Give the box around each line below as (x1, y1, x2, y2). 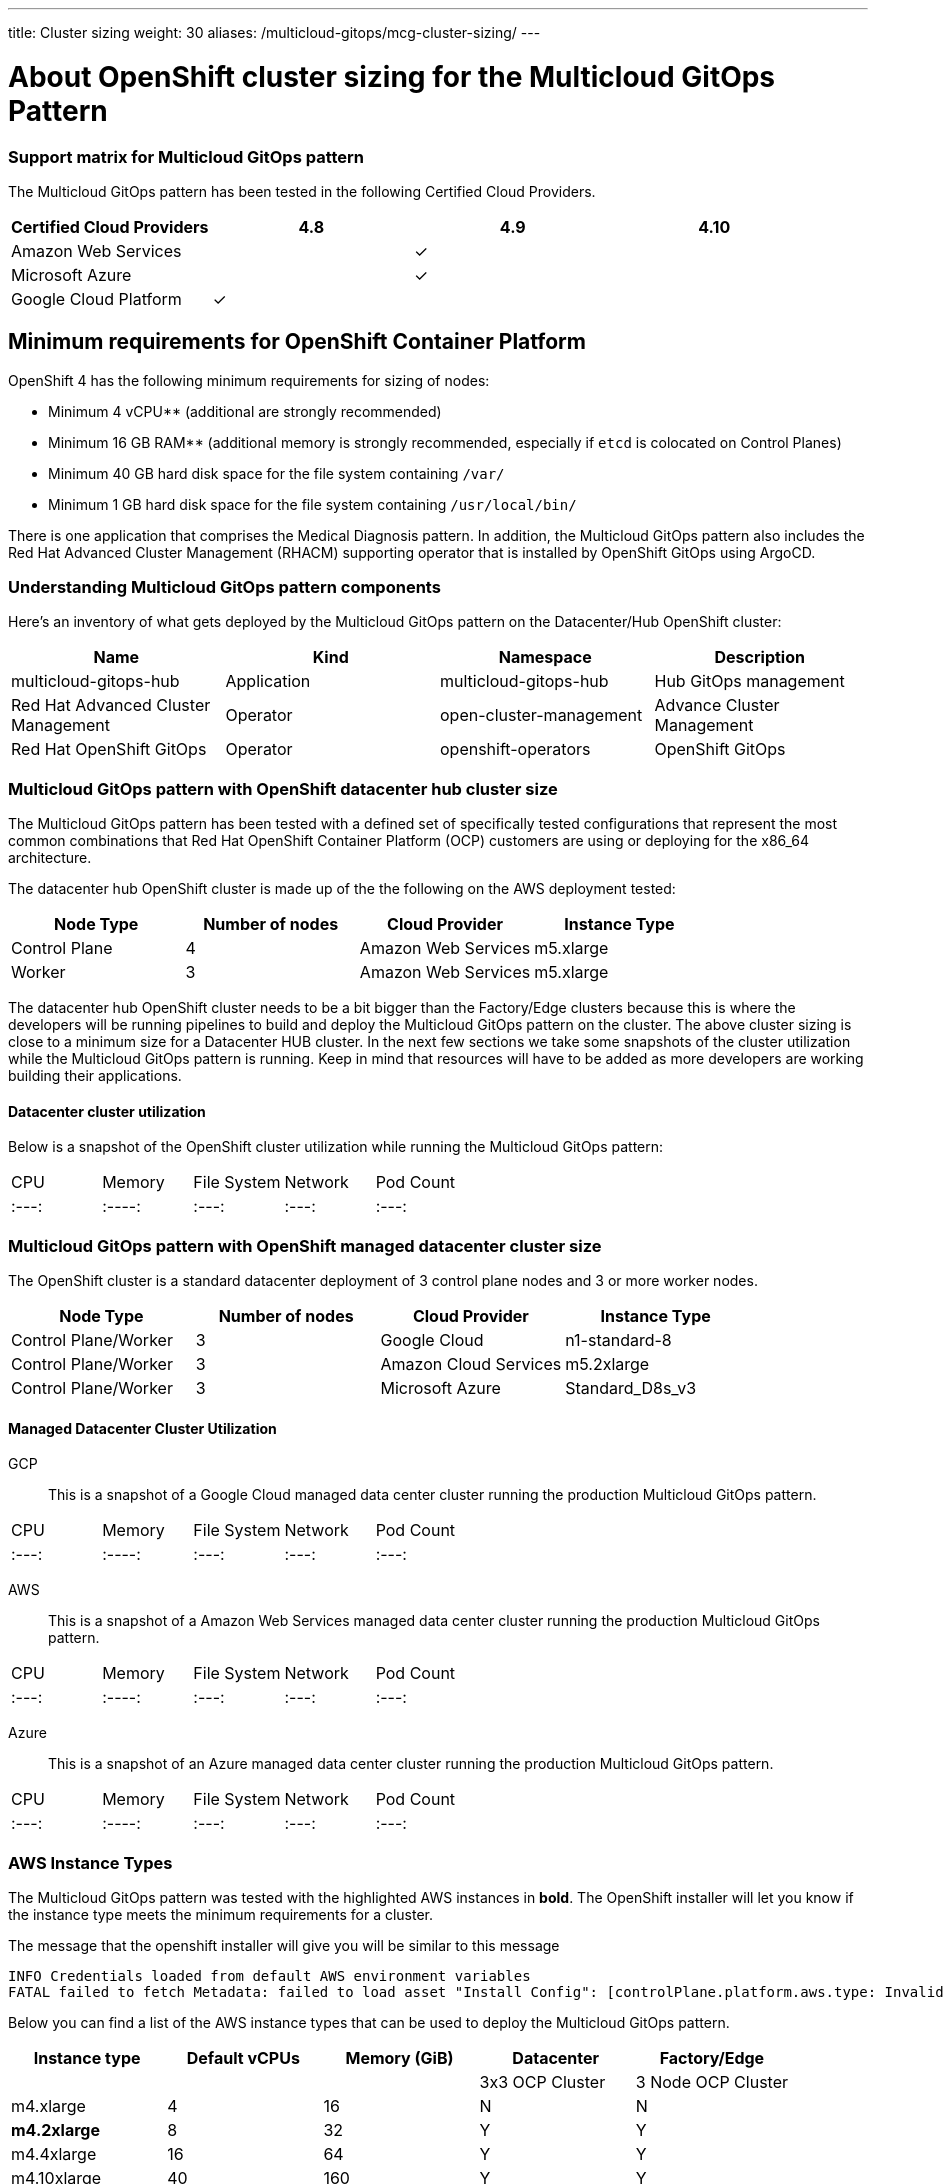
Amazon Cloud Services (380, 1354, 562, 1375)
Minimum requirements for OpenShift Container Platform (8, 329, 586, 355)
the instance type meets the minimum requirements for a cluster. (8, 1906, 434, 1924)
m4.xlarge (11, 2096, 86, 2117)
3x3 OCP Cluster (479, 2072, 606, 2093)
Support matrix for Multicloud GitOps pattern (8, 146, 365, 167)
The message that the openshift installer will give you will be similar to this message (8, 1937, 560, 1955)
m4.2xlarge (11, 2120, 100, 2141)
